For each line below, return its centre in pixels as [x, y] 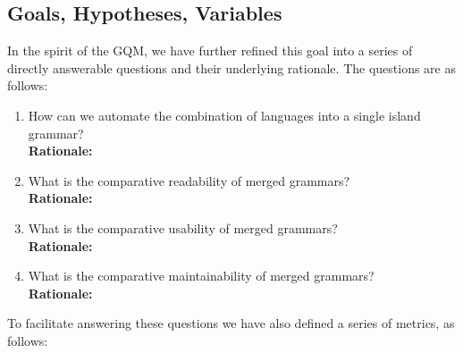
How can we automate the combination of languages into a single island [224, 115]
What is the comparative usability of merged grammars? [183, 227]
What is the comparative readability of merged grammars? [189, 180]
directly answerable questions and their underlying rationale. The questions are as [231, 67]
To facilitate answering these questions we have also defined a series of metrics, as [231, 323]
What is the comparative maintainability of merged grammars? [201, 276]
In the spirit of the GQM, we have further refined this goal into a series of [210, 50]
